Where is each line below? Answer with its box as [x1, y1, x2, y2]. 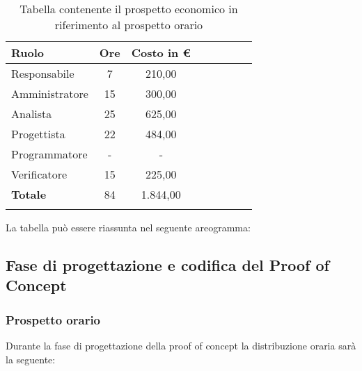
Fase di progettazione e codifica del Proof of [6, 254, 329, 275]
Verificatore [11, 166, 68, 182]
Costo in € [131, 44, 191, 60]
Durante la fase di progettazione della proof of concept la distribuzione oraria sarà [6, 338, 356, 352]
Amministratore [11, 85, 88, 101]
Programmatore [11, 146, 88, 162]
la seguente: [6, 352, 56, 366]
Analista [11, 106, 52, 122]
